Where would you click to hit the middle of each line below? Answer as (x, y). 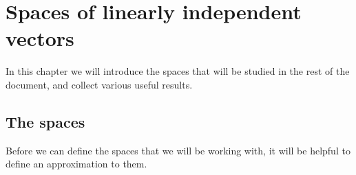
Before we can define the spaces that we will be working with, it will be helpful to (178, 150)
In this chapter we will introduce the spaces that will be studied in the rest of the (178, 71)
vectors (40, 38)
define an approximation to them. (76, 164)
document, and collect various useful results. (99, 84)
